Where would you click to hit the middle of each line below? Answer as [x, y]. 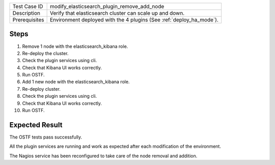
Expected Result [36, 125]
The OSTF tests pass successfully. [46, 137]
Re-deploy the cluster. [45, 53]
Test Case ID [28, 6]
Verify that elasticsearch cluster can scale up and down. [117, 13]
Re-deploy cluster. [42, 89]
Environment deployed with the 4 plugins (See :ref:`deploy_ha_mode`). [134, 20]
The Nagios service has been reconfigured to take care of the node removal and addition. [103, 156]
